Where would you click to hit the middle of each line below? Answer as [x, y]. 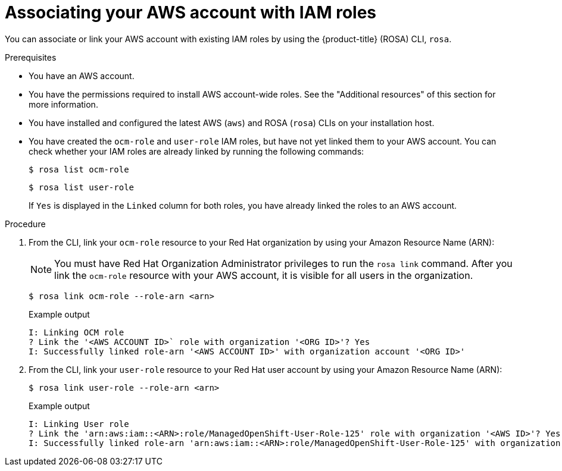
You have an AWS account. [82, 76]
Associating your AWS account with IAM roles [191, 12]
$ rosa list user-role [82, 187]
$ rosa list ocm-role [79, 169]
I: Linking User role [79, 424]
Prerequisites [31, 57]
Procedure [25, 224]
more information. [63, 104]
